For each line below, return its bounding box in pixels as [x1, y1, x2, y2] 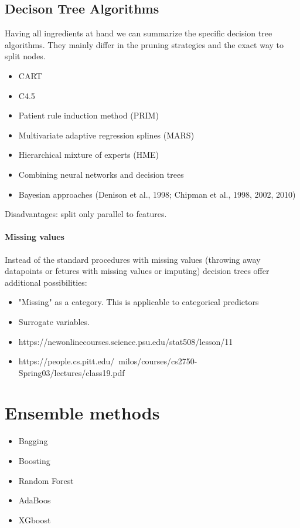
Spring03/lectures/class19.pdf [18, 366, 125, 378]
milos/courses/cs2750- [118, 355, 197, 367]
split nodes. [5, 50, 46, 62]
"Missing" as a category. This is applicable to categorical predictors [18, 296, 259, 308]
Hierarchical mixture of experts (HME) [18, 148, 159, 161]
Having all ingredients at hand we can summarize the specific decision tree [5, 27, 272, 39]
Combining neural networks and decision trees [18, 168, 184, 180]
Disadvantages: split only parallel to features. [5, 208, 167, 220]
